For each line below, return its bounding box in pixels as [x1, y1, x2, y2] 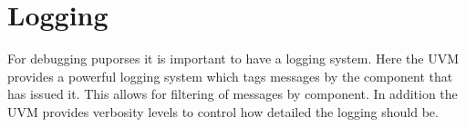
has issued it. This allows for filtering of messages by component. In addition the [7, 84, 458, 103]
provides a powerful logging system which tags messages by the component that [7, 66, 453, 85]
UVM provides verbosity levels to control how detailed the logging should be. [7, 102, 439, 121]
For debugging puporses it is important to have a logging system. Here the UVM [7, 49, 460, 68]
